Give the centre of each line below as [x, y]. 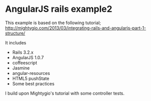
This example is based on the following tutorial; [53, 23]
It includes [16, 42]
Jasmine [21, 68]
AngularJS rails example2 [59, 9]
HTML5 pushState [31, 78]
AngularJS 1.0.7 [28, 57]
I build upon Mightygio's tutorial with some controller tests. [65, 93]
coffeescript [25, 63]
